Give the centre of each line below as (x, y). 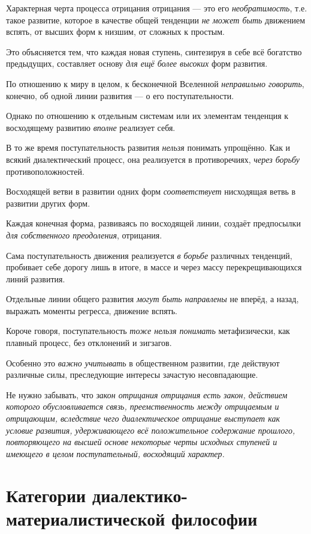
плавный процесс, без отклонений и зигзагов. (89, 343)
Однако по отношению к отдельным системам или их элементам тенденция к (147, 116)
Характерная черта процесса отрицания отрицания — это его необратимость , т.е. (157, 8)
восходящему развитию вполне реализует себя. (91, 127)
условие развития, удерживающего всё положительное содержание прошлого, (151, 430)
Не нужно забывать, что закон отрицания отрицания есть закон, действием (147, 394)
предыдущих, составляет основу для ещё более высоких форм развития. (137, 63)
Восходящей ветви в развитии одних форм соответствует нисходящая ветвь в (151, 191)
